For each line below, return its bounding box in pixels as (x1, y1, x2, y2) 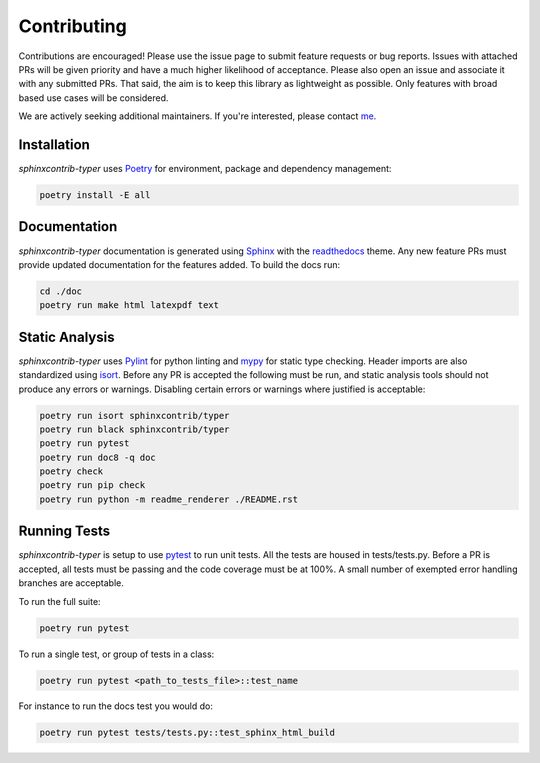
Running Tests (18, 523, 110, 540)
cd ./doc (39, 285, 83, 297)
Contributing (18, 15, 127, 37)
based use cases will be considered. (18, 91, 169, 104)
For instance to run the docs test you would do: (18, 700, 214, 712)
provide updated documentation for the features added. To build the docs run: (18, 258, 340, 270)
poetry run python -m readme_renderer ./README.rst (39, 493, 299, 505)
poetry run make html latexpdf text (39, 300, 220, 311)
